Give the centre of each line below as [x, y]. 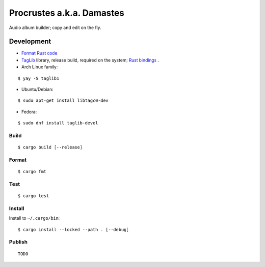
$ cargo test [33, 196]
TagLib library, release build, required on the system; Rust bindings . [90, 60]
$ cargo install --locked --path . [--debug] [74, 229]
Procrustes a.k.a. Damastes [67, 13]
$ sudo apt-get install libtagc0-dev [63, 101]
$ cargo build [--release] [50, 147]
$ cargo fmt [32, 172]
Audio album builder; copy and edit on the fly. [55, 28]
